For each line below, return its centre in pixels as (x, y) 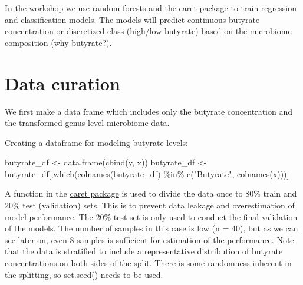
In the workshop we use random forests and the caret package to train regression (151, 8)
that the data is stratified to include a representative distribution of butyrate (144, 251)
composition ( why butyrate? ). (58, 42)
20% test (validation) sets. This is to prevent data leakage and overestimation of (150, 205)
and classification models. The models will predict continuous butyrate (132, 19)
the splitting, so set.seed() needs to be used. (84, 274)
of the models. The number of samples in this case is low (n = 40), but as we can (151, 228)
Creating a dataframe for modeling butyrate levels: (96, 142)
